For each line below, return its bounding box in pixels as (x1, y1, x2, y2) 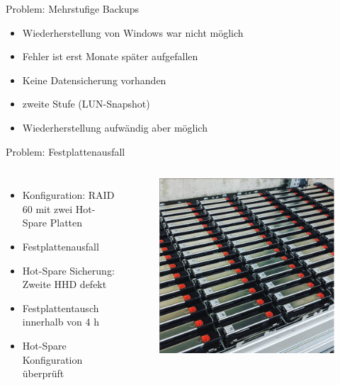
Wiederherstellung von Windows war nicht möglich (22, 25, 244, 40)
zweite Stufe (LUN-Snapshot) (22, 96, 150, 111)
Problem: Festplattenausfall (6, 144, 125, 159)
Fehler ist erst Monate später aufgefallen (22, 49, 198, 64)
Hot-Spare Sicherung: (22, 263, 115, 277)
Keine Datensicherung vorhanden (22, 72, 166, 87)
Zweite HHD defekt (22, 277, 107, 292)
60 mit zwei (22, 201, 73, 216)
